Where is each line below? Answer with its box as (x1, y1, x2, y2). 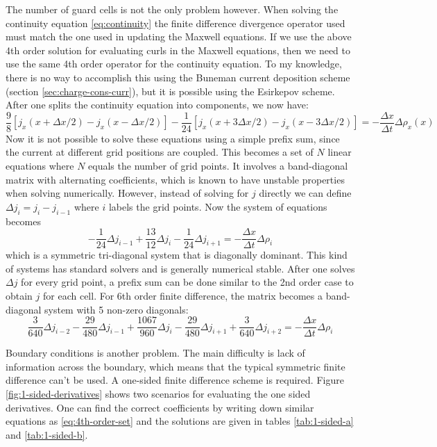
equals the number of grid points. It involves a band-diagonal (88, 159, 348, 172)
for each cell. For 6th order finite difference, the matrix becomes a (43, 288, 323, 303)
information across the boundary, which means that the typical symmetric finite (6, 359, 345, 373)
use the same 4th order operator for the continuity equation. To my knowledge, (6, 56, 342, 71)
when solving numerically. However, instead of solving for (6, 186, 249, 200)
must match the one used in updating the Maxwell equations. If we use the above (6, 29, 352, 44)
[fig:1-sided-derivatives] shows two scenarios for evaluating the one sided (6, 387, 311, 401)
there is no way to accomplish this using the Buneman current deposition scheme (6, 70, 350, 84)
